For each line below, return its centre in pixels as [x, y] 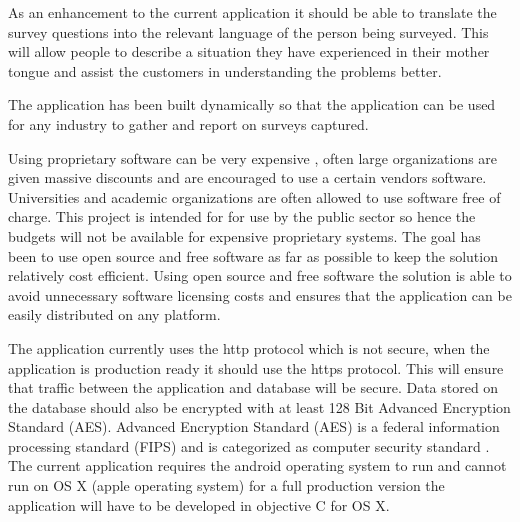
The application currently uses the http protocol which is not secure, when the [249, 347]
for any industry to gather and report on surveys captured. [188, 123]
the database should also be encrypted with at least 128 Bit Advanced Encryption [259, 406]
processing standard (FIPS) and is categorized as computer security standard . [249, 445]
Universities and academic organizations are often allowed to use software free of [254, 196]
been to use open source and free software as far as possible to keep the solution [253, 255]
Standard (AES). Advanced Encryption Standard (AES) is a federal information [254, 426]
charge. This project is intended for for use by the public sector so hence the [242, 216]
